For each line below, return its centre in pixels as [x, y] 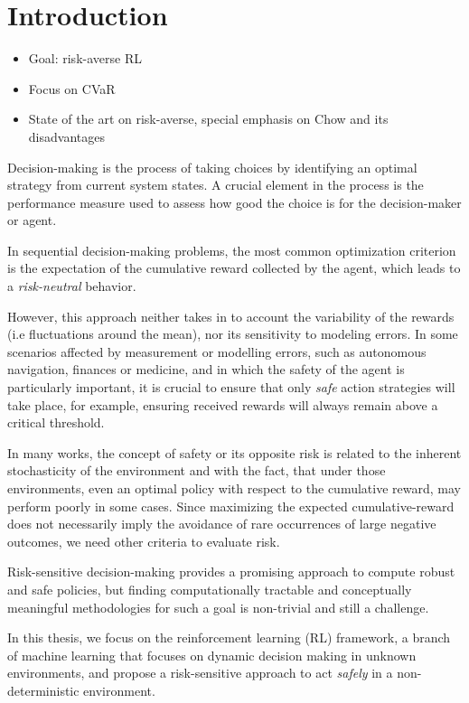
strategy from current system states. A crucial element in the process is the [216, 185]
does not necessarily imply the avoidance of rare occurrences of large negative [222, 524]
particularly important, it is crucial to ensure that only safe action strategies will [231, 387]
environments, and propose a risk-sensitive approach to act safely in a [200, 673]
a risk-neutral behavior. [72, 286]
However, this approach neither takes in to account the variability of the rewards [231, 316]
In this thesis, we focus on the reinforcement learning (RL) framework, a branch [229, 637]
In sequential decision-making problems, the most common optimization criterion [232, 250]
